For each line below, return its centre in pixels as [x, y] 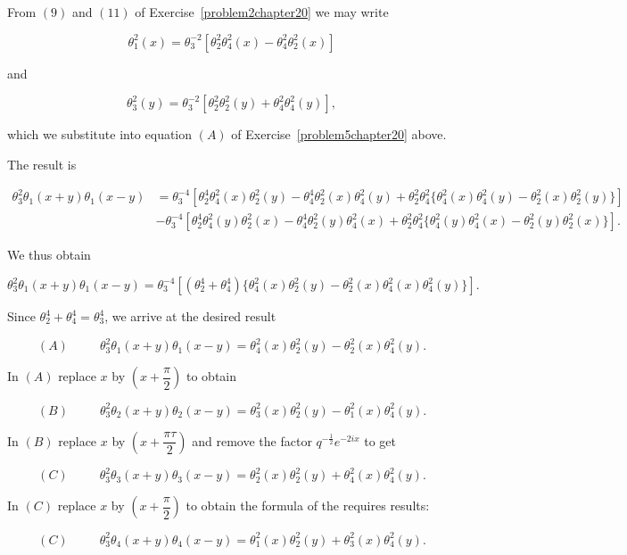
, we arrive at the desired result [190, 316]
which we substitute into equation [100, 134]
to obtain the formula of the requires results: [308, 505]
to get [380, 440]
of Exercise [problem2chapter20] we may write [262, 12]
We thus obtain [49, 255]
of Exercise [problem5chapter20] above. [339, 134]
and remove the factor [252, 440]
